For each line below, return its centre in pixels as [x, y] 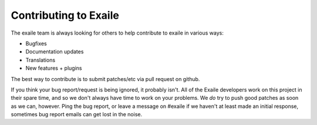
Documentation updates [55, 52]
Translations [41, 60]
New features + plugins [54, 68]
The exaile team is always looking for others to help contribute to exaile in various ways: [117, 33]
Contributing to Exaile [65, 15]
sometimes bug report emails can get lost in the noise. [77, 114]
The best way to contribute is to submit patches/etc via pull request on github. [105, 79]
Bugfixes [36, 43]
